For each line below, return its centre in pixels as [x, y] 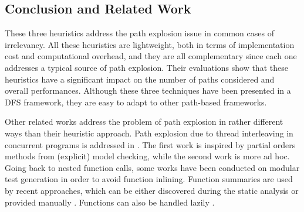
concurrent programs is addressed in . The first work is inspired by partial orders [150, 144]
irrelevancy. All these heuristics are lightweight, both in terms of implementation [150, 44]
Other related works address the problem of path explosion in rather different [144, 122]
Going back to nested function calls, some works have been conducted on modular [152, 167]
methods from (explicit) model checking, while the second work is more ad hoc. [147, 156]
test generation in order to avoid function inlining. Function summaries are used [149, 179]
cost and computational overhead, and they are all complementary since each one [151, 56]
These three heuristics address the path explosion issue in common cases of [139, 33]
